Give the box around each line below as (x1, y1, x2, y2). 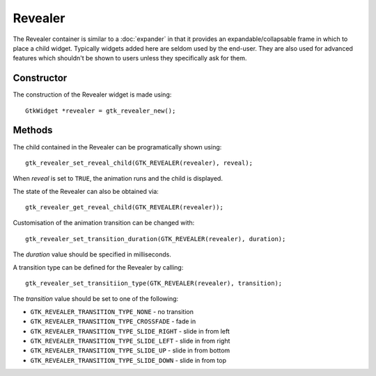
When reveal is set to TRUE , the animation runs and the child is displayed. (13, 174, 223, 183)
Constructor (13, 72, 68, 84)
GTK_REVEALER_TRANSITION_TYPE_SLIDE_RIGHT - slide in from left (30, 327, 230, 335)
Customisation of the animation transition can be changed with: (13, 219, 195, 227)
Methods (13, 124, 53, 136)
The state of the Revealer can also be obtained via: (13, 187, 159, 195)
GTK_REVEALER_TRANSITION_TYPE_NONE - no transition (30, 307, 194, 316)
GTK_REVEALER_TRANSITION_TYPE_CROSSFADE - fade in (30, 317, 196, 326)
